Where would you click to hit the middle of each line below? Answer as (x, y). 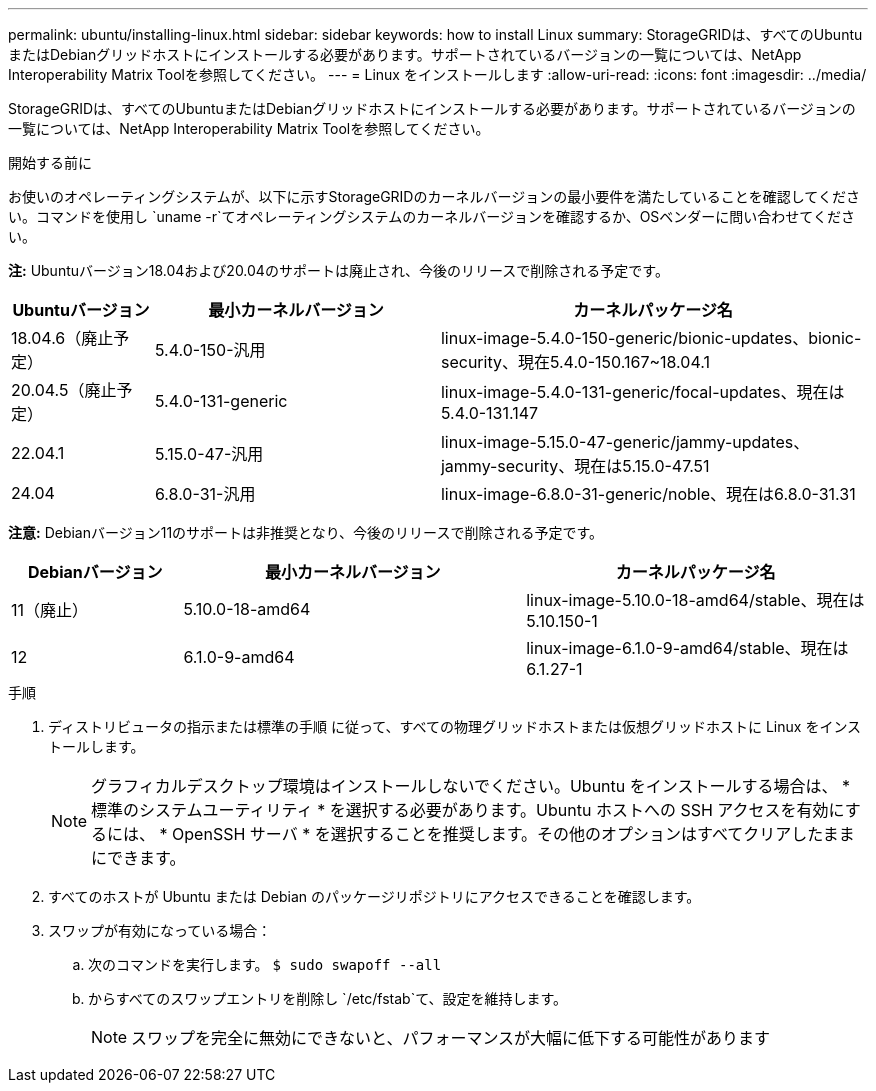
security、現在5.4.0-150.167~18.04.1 (575, 362)
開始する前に (50, 162)
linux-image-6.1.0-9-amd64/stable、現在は (687, 648)
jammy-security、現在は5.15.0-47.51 (575, 466)
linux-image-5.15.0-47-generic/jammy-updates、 (625, 442)
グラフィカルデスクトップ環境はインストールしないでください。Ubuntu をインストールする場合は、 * (470, 786)
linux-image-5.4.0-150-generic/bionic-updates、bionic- (651, 338)
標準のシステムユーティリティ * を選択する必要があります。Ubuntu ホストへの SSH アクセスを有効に (468, 810)
